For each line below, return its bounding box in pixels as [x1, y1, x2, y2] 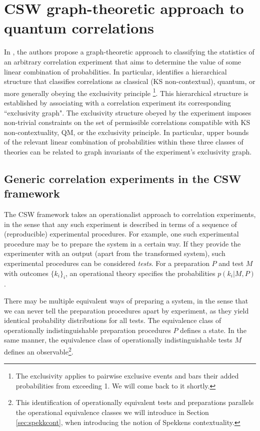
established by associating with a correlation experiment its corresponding [4, 97, 231, 107]
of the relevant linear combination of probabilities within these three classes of [4, 136, 243, 147]
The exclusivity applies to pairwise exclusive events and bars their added [15, 370, 239, 381]
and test [218, 258, 244, 268]
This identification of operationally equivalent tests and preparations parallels [15, 397, 254, 407]
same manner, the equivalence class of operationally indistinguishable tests [4, 334, 232, 345]
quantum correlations [4, 17, 154, 38]
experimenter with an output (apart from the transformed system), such [4, 248, 225, 258]
